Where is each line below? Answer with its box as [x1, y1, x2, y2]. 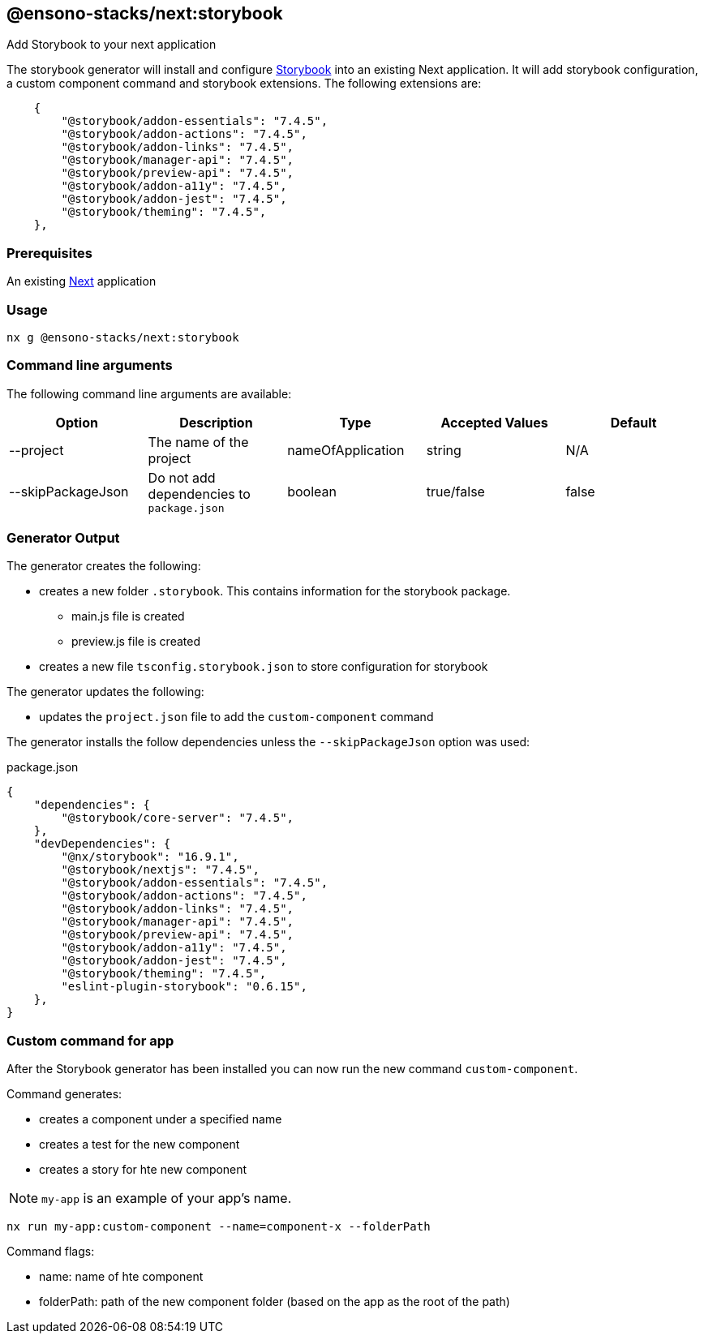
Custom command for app [6, 1032, 174, 1049]
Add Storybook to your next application [6, 37, 217, 52]
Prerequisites [6, 244, 92, 261]
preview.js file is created [71, 634, 200, 649]
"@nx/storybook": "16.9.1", [61, 850, 239, 864]
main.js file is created [71, 609, 185, 624]
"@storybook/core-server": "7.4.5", [61, 811, 294, 825]
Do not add [148, 469, 216, 486]
